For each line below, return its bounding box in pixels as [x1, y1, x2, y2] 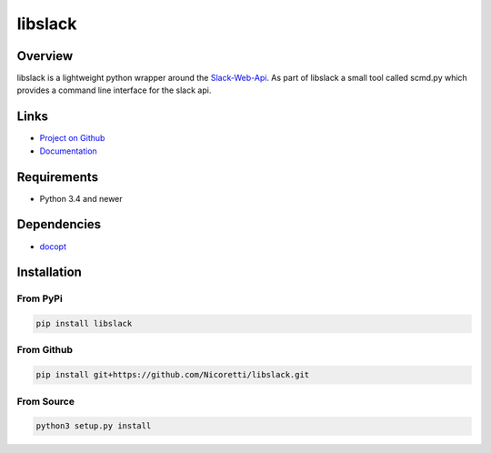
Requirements [16, 169, 99, 185]
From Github [16, 344, 73, 357]
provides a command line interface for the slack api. [16, 85, 212, 96]
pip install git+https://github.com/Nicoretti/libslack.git [35, 369, 310, 380]
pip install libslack [35, 318, 133, 329]
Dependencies [16, 216, 102, 232]
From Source [16, 395, 75, 408]
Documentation [39, 146, 97, 156]
